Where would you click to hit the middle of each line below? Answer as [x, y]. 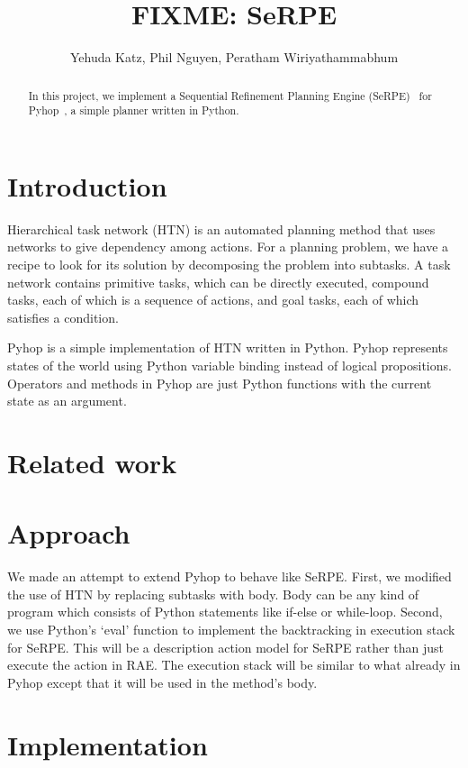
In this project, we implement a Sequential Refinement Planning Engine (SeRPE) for [230, 95]
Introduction [87, 185]
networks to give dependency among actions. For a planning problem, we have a [228, 247]
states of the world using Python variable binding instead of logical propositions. [229, 365]
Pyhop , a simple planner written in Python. [134, 110]
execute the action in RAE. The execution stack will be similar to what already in [234, 665]
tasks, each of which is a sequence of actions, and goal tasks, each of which [213, 300]
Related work [92, 462]
